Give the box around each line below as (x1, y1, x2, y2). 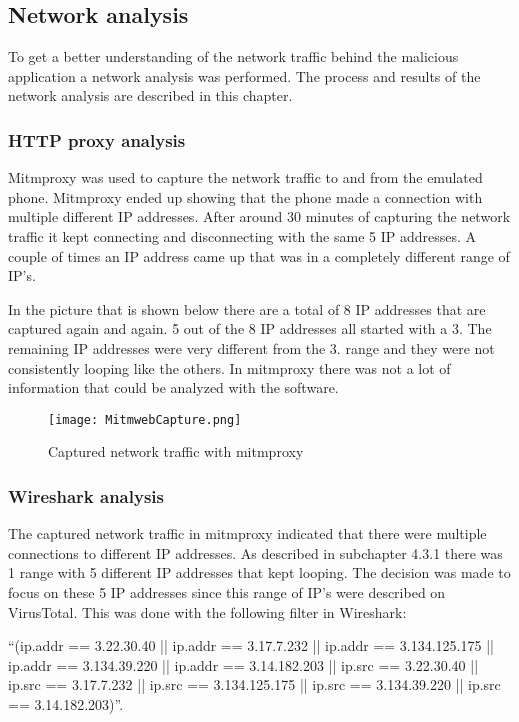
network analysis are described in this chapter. (8, 85, 293, 106)
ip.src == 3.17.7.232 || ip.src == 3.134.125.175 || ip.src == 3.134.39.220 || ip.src (8, 674, 501, 695)
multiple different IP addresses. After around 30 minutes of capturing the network (8, 206, 511, 227)
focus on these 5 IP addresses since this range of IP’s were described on (8, 581, 446, 602)
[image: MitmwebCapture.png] (48, 412, 242, 427)
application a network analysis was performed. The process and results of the (8, 65, 481, 86)
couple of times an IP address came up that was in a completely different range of (8, 245, 510, 266)
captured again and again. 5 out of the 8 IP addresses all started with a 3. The (8, 318, 492, 339)
